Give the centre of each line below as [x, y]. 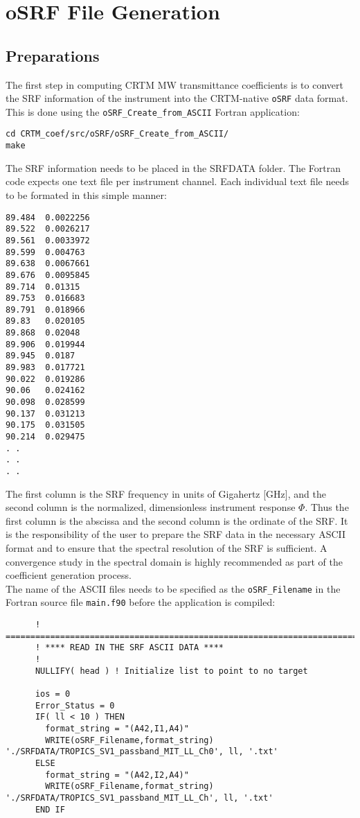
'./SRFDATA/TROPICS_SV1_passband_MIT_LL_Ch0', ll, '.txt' [142, 752]
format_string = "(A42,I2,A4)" [117, 775]
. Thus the [327, 507]
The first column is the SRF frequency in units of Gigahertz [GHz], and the [166, 493]
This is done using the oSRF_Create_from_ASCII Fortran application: [153, 111]
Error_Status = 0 [75, 705]
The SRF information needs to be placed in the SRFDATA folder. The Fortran [173, 167]
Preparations [53, 55]
